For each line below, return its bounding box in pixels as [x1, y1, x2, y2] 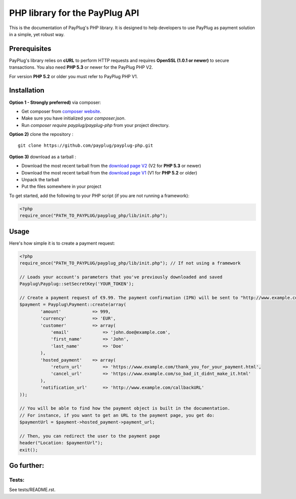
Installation [9, 86, 44, 95]
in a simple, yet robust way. [9, 31, 65, 37]
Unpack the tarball [21, 177, 59, 183]
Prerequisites [9, 44, 51, 53]
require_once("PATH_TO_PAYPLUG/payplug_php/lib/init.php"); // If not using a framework [19, 260, 241, 266]
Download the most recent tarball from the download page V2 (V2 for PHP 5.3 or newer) [21, 163, 201, 169]
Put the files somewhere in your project [21, 183, 102, 190]
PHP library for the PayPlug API [9, 7, 139, 18]
